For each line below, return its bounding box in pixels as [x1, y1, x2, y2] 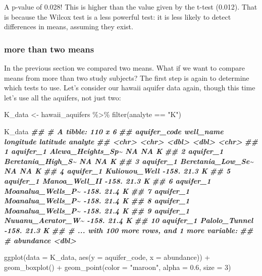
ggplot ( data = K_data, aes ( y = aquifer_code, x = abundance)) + [4, 252, 211, 262]
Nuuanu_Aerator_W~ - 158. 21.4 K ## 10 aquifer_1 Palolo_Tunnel [4, 215, 253, 226]
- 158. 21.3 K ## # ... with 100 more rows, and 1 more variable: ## [4, 225, 253, 235]
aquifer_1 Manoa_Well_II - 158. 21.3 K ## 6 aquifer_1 [4, 175, 211, 186]
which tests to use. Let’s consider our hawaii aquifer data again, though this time [4, 82, 255, 93]
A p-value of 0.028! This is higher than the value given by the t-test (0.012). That [4, 2, 257, 12]
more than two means [4, 42, 94, 55]
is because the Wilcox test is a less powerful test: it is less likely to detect [4, 11, 231, 22]
